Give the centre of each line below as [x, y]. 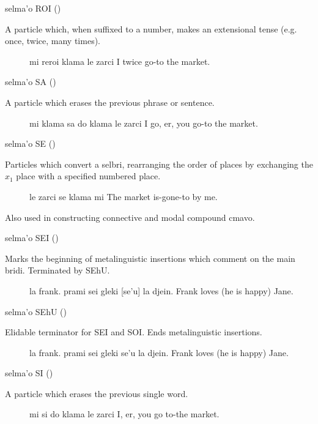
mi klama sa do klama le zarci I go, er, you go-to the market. [144, 123]
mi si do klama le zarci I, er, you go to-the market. [124, 414]
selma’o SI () [29, 373]
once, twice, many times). [53, 41]
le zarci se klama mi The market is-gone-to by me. [124, 196]
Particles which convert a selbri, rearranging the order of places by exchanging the [159, 164]
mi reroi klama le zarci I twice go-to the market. [120, 61]
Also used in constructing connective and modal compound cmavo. [130, 217]
